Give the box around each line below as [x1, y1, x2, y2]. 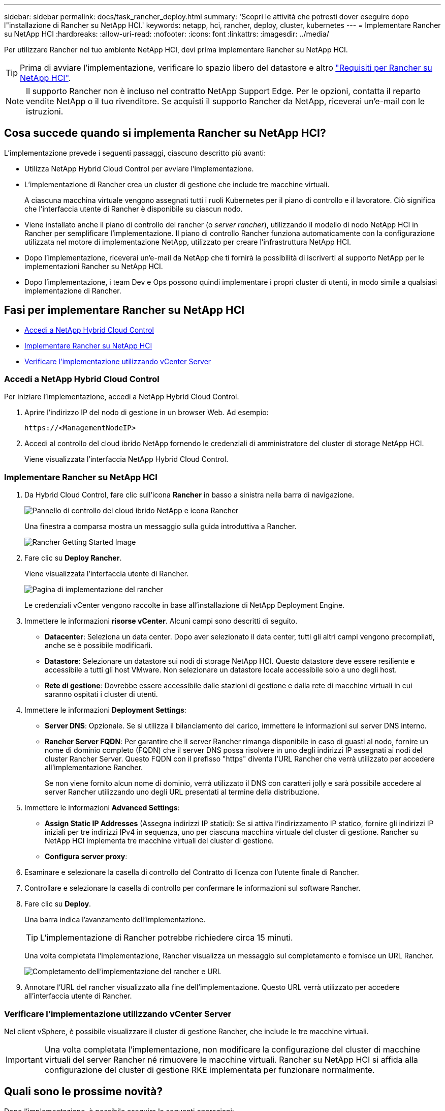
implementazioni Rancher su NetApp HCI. [24, 261, 163, 271]
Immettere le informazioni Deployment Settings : [24, 706, 186, 715]
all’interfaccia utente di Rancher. [24, 991, 132, 1001]
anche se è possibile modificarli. [45, 641, 153, 650]
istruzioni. [26, 106, 63, 116]
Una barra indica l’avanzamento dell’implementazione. [24, 915, 206, 924]
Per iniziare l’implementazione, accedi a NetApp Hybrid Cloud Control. [4, 392, 239, 401]
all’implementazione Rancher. [45, 763, 143, 772]
